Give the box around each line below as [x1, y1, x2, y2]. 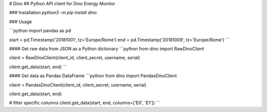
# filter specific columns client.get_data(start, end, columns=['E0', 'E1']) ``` [9, 100, 161, 106]
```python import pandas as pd [9, 28, 71, 34]
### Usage [9, 19, 32, 25]
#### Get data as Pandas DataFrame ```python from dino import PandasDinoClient [9, 73, 177, 79]
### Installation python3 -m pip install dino [9, 10, 97, 16]
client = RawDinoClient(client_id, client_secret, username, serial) [9, 55, 140, 61]
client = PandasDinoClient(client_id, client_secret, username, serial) [9, 82, 147, 88]
